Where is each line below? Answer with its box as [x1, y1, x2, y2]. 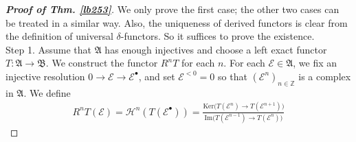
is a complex [298, 69, 351, 83]
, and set [138, 69, 175, 83]
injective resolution [5, 69, 85, 83]
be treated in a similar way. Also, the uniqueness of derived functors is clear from [5, 15, 348, 29]
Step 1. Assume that [5, 42, 91, 56]
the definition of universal [5, 29, 113, 43]
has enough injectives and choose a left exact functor [104, 42, 327, 56]
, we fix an [293, 56, 337, 70]
